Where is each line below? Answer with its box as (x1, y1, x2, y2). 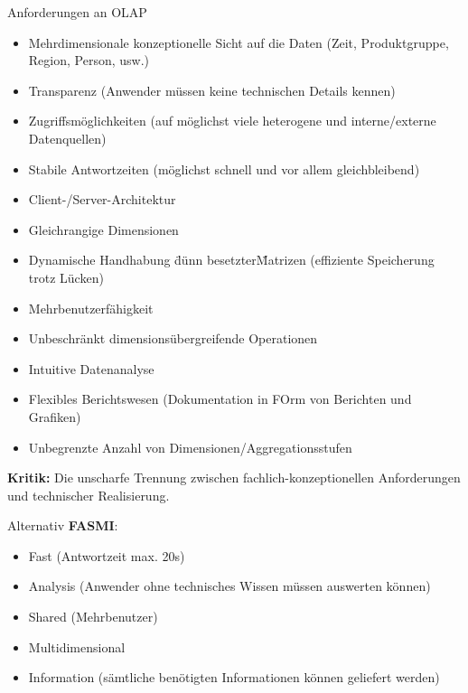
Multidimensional (28, 637, 126, 656)
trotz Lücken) (28, 267, 104, 286)
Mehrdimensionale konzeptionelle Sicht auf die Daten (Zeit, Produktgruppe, (28, 33, 449, 52)
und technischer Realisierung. (7, 485, 170, 504)
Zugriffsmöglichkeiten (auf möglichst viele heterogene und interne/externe (28, 111, 436, 130)
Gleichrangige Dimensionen (28, 220, 179, 239)
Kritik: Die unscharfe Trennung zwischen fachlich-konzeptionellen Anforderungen (7, 468, 461, 487)
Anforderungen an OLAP (7, 3, 147, 21)
